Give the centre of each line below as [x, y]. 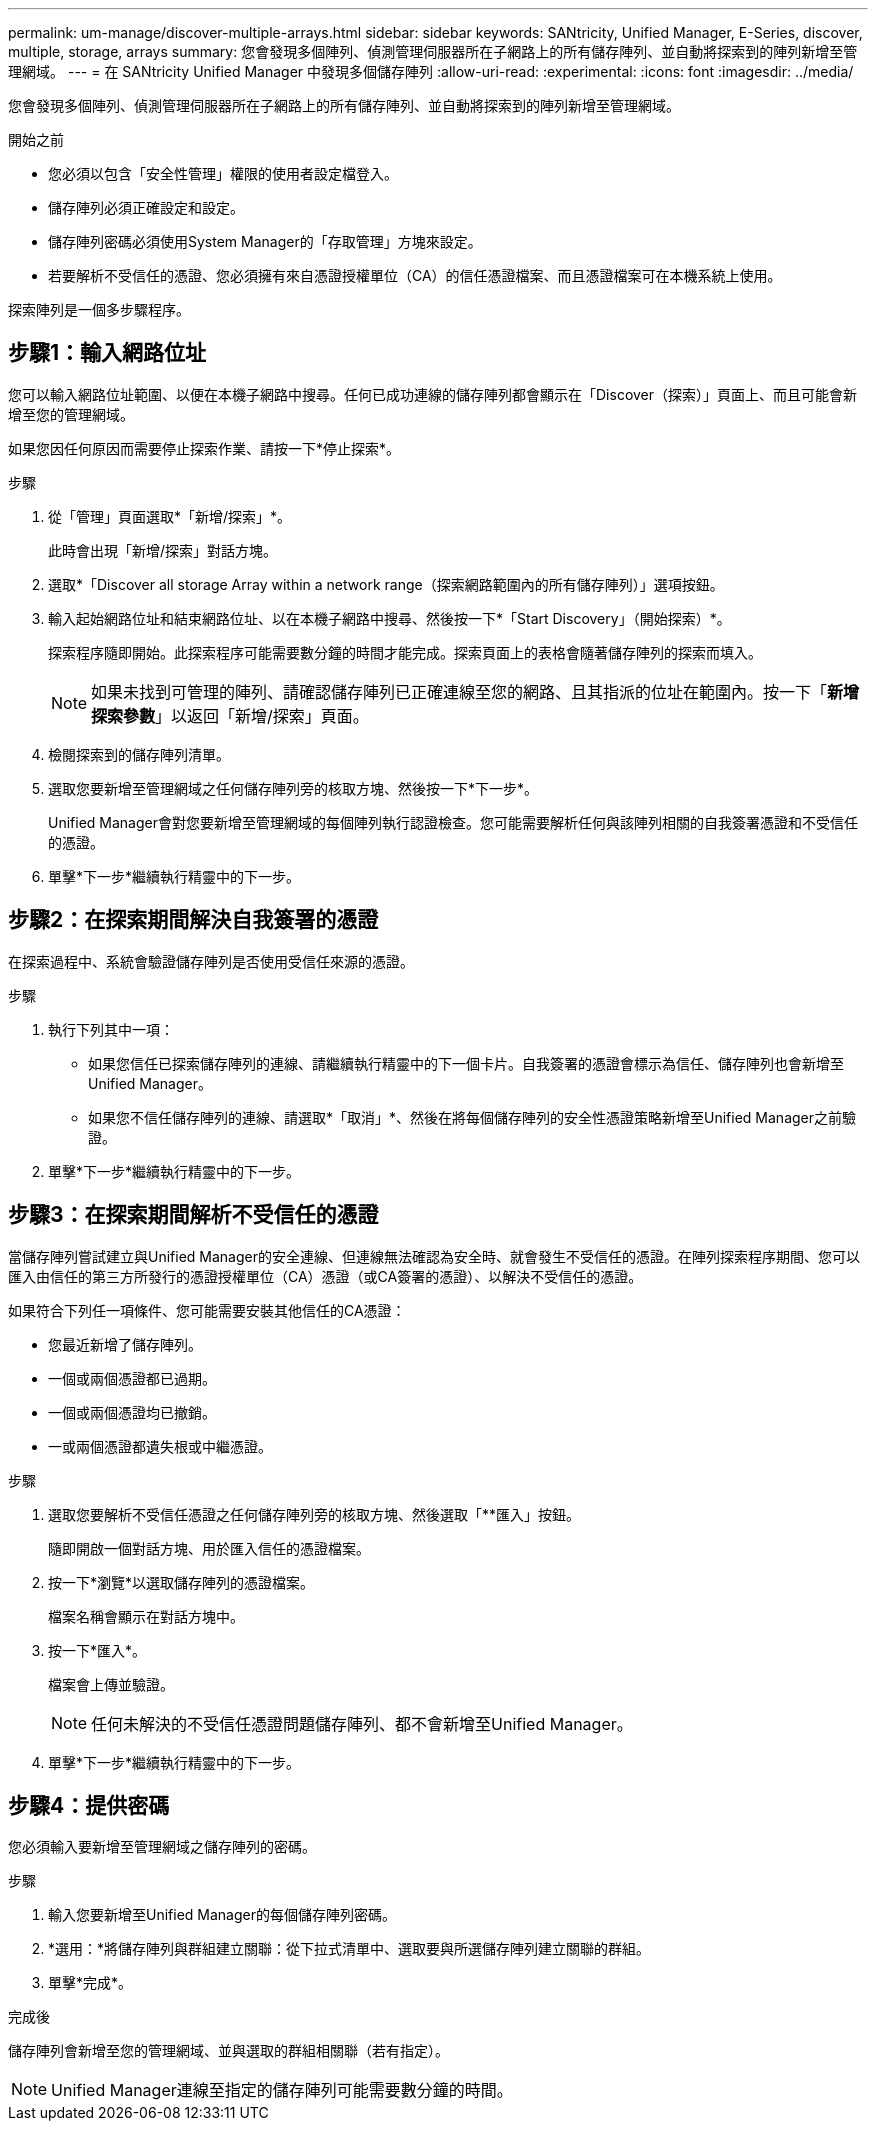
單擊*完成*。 [90, 1983]
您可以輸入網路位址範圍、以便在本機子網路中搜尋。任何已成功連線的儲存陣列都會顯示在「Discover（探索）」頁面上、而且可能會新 [433, 394]
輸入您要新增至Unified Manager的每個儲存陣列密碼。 [222, 1915]
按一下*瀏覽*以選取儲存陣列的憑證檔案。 [181, 1582]
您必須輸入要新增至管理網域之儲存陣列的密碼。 [162, 1847]
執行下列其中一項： [111, 1029]
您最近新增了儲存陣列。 [125, 1344]
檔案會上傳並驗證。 [111, 1684]
